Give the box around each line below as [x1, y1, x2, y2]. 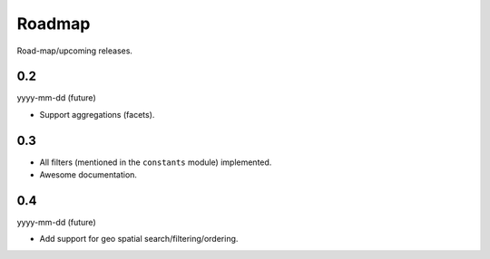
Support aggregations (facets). [39, 109, 155, 120]
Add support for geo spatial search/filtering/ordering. [39, 234, 239, 245]
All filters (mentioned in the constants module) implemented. [39, 157, 272, 168]
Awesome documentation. [39, 169, 138, 180]
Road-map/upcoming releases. [16, 45, 133, 56]
